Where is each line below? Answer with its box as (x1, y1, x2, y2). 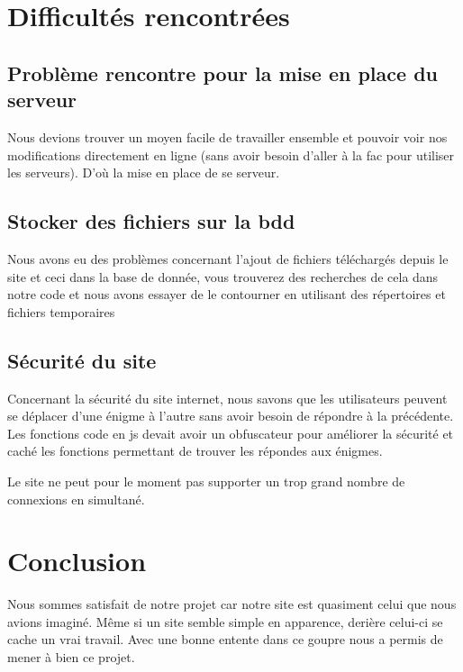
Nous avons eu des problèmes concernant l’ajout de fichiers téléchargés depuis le (7, 249, 449, 268)
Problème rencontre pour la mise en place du (7, 59, 438, 86)
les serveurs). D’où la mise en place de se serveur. (7, 163, 280, 182)
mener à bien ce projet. (7, 648, 135, 666)
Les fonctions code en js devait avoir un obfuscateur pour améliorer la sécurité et (7, 423, 454, 442)
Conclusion (7, 542, 147, 579)
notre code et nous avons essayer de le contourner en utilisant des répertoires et (7, 285, 446, 304)
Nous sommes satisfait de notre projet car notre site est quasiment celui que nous (7, 595, 457, 613)
